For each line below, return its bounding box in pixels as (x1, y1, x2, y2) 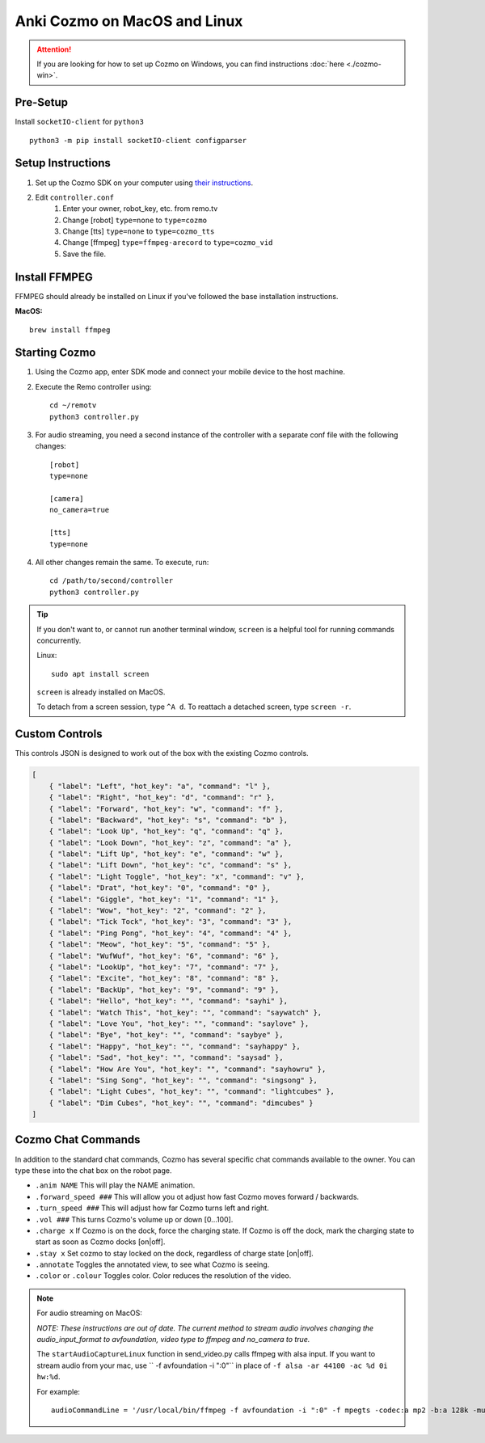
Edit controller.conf (35, 192, 115, 202)
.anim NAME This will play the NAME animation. (35, 1180, 196, 1190)
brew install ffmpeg (29, 325, 111, 335)
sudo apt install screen (51, 669, 150, 678)
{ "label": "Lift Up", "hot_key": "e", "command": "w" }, (48, 850, 284, 859)
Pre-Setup (15, 95, 69, 109)
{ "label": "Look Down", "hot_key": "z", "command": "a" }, (48, 838, 293, 847)
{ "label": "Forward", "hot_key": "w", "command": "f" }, (48, 804, 284, 813)
